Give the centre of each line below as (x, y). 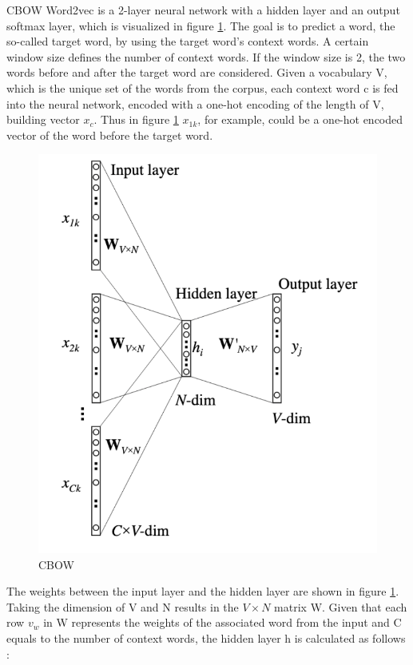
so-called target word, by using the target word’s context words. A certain (188, 41)
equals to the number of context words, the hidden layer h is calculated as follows (206, 638)
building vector (43, 119)
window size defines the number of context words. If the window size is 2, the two (206, 56)
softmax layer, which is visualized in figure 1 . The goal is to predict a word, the (201, 25)
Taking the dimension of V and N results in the (123, 606)
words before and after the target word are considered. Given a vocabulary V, (197, 72)
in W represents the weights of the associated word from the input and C (222, 622)
